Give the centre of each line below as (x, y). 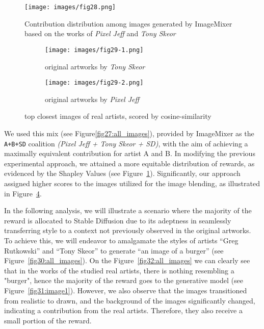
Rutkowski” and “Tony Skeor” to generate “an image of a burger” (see (114, 250)
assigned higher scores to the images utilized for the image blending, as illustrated (132, 183)
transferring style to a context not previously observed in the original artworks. (128, 230)
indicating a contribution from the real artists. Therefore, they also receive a (123, 310)
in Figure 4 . (23, 193)
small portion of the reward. (48, 320)
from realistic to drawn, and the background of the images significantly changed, (130, 300)
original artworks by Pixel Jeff (92, 99)
